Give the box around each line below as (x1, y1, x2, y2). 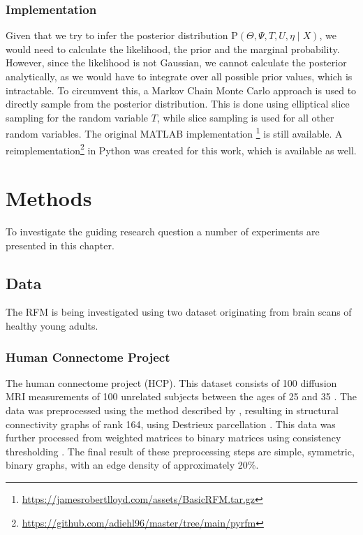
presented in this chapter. (6, 237, 114, 252)
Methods (6, 184, 92, 212)
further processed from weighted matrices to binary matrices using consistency (6, 430, 341, 445)
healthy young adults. (6, 318, 98, 332)
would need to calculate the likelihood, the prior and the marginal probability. (6, 41, 340, 56)
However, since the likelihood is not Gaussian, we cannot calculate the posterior (6, 55, 347, 70)
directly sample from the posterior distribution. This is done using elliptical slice (6, 96, 350, 111)
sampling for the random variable (6, 110, 149, 124)
